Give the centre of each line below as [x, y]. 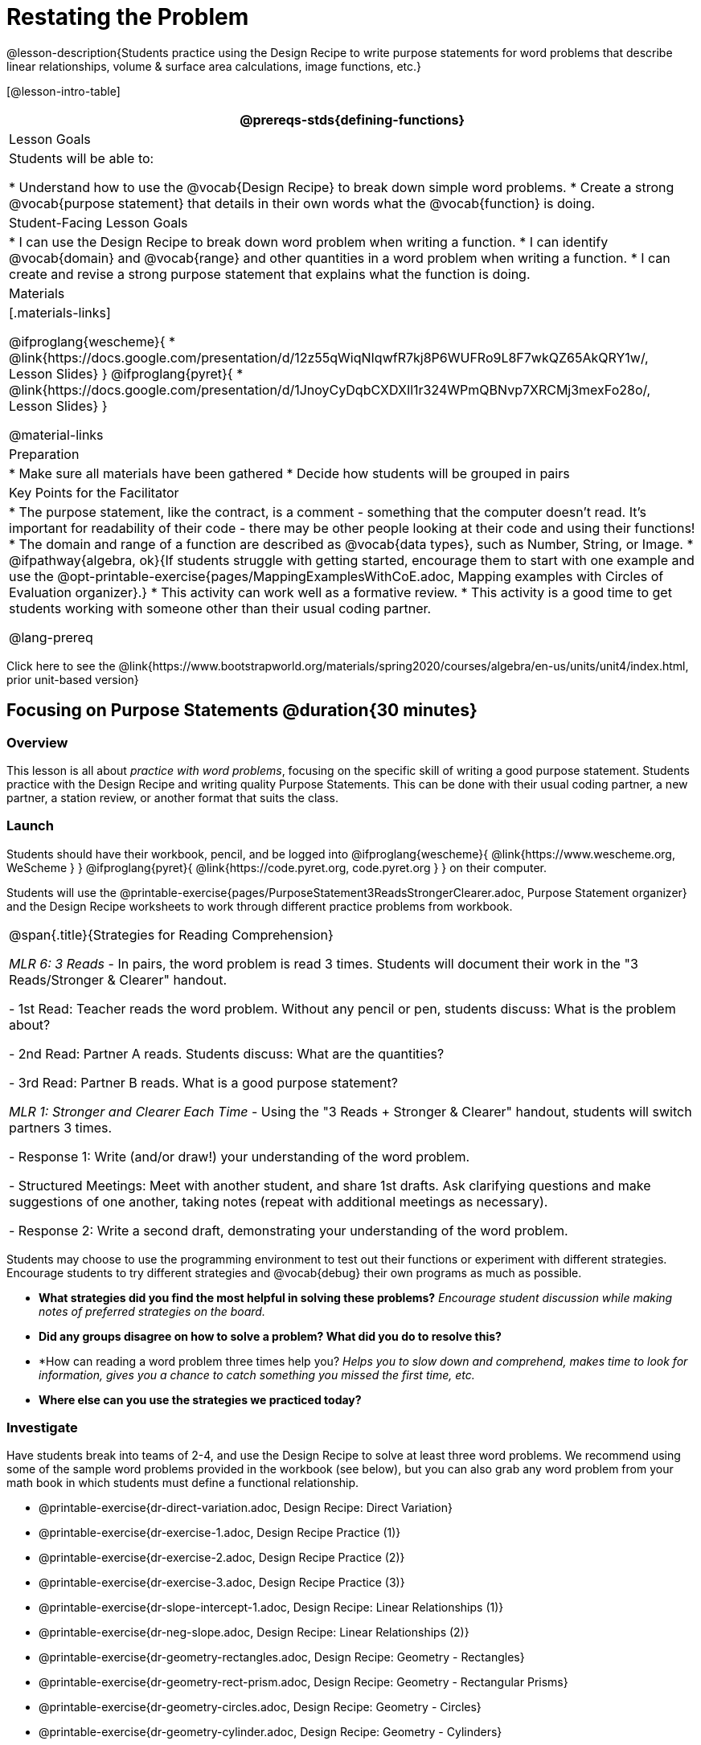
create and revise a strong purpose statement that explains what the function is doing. [270, 274]
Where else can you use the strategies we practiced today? [200, 1399]
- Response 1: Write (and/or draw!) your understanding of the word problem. [240, 1156]
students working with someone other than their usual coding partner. [220, 608]
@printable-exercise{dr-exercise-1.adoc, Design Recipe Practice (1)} [220, 1533]
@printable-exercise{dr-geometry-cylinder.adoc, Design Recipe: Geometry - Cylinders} [271, 1732]
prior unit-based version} [73, 679]
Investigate [42, 1428]
